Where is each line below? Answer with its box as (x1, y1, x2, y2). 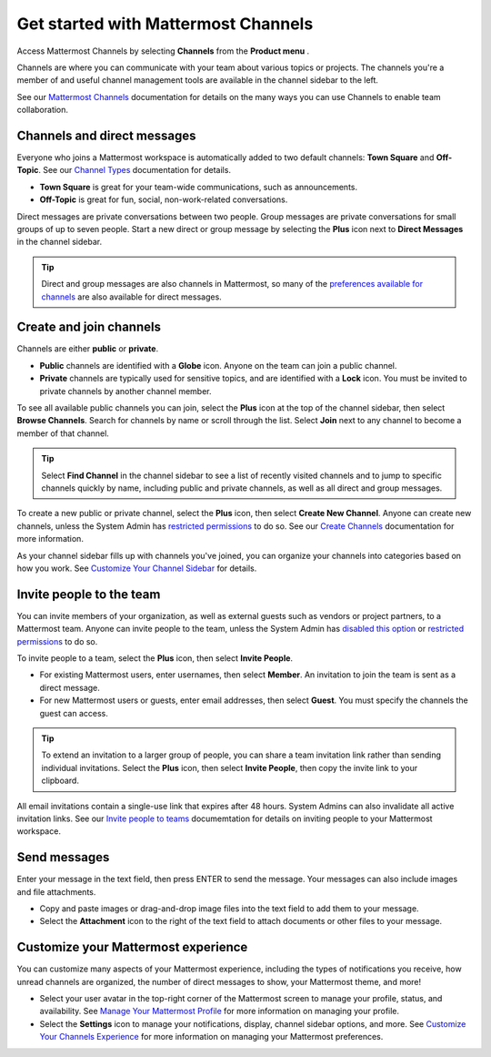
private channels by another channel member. (39, 385, 213, 396)
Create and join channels (16, 320, 161, 335)
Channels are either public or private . (16, 343, 159, 354)
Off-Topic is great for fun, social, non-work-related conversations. (39, 194, 288, 205)
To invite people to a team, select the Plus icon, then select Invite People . (16, 652, 294, 664)
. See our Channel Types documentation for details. (37, 165, 232, 176)
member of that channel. (16, 428, 109, 439)
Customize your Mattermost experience (16, 940, 248, 955)
